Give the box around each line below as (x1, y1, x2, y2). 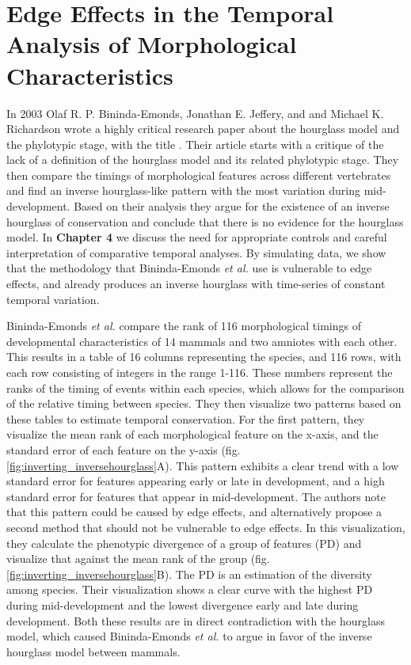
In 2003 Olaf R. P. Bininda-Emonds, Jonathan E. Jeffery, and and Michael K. (6, 104, 384, 121)
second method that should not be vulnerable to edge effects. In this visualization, (6, 519, 405, 535)
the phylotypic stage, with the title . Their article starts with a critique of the (6, 135, 384, 152)
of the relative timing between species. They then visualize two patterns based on (6, 395, 401, 412)
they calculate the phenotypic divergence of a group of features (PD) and (6, 534, 362, 551)
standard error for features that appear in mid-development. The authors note (6, 488, 386, 504)
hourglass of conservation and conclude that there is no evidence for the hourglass (6, 213, 404, 230)
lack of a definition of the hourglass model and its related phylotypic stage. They (6, 151, 399, 168)
